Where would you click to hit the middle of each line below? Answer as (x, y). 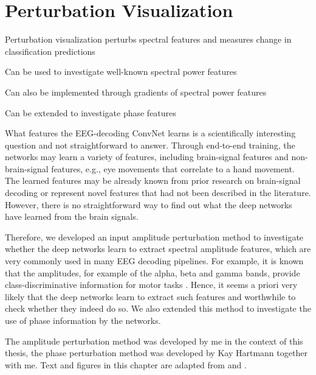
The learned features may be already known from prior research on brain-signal (153, 180)
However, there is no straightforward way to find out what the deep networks (149, 204)
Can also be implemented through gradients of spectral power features (136, 92)
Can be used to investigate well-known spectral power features (121, 72)
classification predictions (50, 51)
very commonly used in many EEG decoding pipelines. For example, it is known (154, 261)
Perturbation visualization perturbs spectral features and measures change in (148, 39)
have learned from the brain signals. (72, 216)
